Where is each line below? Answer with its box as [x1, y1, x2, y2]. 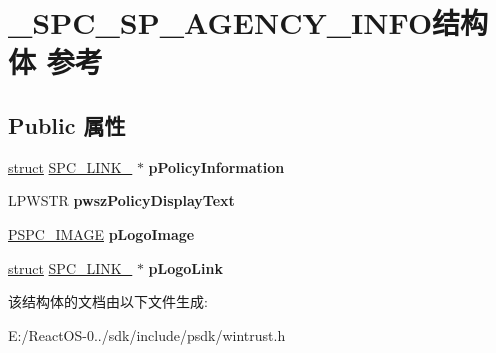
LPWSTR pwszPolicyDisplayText [8, 190, 235, 211]
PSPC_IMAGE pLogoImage [8, 223, 195, 244]
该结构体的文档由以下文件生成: [8, 291, 208, 312]
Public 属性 [8, 109, 126, 140]
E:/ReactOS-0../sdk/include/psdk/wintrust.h [8, 324, 286, 345]
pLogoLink [148, 257, 223, 278]
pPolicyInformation [148, 156, 285, 177]
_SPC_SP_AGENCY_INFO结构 [8, 2, 489, 43]
